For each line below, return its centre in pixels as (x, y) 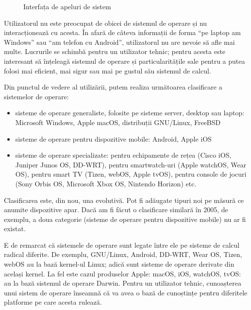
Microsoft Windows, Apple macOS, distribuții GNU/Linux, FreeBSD (118, 122)
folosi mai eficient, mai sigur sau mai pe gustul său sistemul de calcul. (108, 70)
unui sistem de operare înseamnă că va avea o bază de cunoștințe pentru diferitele (126, 292)
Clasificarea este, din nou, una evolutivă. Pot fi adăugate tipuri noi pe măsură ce (124, 200)
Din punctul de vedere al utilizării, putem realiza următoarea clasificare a (113, 87)
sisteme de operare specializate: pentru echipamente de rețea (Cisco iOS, (123, 155)
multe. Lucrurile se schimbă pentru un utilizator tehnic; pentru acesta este (115, 51)
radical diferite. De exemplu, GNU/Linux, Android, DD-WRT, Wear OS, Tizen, (123, 254)
